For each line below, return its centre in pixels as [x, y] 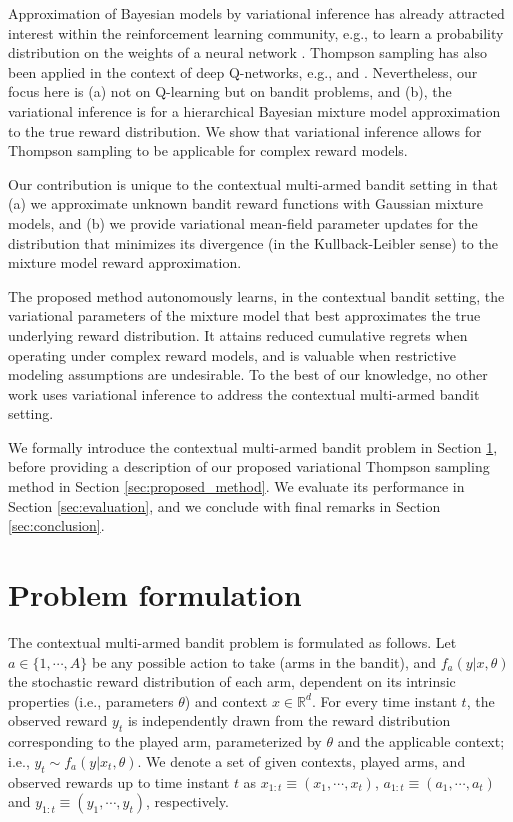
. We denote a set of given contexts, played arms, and [301, 760]
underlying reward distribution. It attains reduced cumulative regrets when [238, 334]
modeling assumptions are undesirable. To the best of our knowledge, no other [248, 374]
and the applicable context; [421, 741]
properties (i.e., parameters [91, 700]
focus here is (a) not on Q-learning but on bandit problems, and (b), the [230, 91]
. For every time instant [384, 700]
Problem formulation [155, 594]
